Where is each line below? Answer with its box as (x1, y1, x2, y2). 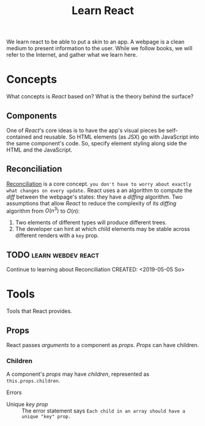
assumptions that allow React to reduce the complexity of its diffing (6, 199, 176, 207)
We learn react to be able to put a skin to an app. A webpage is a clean (6, 38, 185, 46)
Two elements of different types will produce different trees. (15, 219, 167, 226)
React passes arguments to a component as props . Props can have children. (6, 341, 199, 348)
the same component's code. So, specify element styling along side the (6, 139, 187, 147)
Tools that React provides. (6, 307, 72, 315)
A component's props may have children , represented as (6, 370, 150, 378)
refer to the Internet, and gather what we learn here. (6, 51, 138, 59)
